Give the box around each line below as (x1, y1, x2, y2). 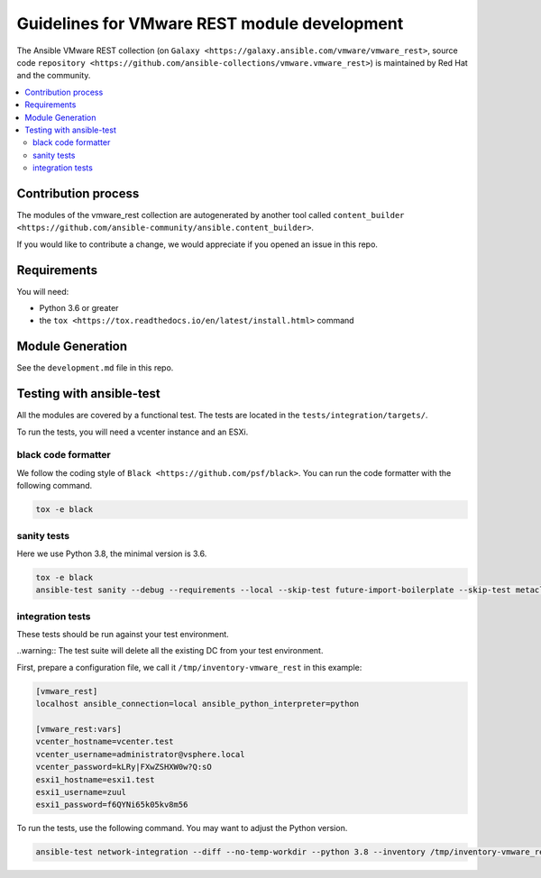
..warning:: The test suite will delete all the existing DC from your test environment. (16, 645, 324, 656)
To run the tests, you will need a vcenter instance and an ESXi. (16, 426, 249, 437)
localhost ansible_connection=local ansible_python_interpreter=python (35, 699, 360, 709)
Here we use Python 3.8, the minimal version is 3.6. (16, 548, 207, 559)
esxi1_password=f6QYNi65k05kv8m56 (35, 800, 188, 810)
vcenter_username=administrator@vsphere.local (35, 749, 245, 759)
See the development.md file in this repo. (16, 362, 174, 373)
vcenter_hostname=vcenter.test (35, 736, 175, 747)
